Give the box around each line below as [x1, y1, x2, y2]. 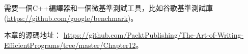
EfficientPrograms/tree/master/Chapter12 [4, 39, 136, 50]
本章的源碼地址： [4, 30, 61, 40]
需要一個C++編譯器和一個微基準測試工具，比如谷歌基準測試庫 [4, 3, 213, 13]
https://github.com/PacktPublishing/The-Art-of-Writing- [63, 30, 244, 40]
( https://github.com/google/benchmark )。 [4, 12, 138, 23]
